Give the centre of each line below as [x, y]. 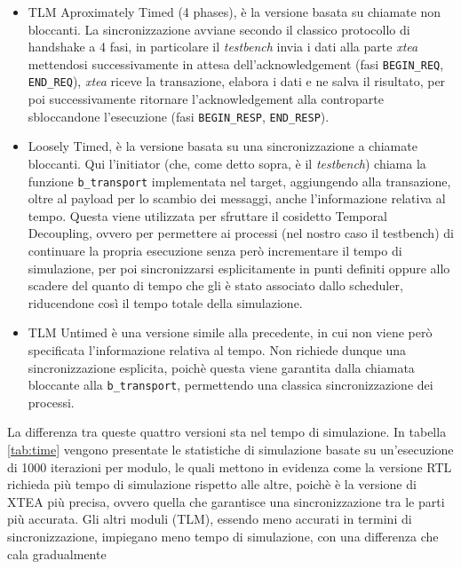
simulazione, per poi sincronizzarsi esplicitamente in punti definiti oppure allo [239, 268]
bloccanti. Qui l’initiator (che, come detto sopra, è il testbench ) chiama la [227, 163]
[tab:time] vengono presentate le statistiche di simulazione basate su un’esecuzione [230, 449]
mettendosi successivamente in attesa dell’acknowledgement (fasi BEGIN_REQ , [236, 63]
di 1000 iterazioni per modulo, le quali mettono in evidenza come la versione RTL [230, 466]
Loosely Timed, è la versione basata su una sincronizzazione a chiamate [223, 146]
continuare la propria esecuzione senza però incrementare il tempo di [215, 250]
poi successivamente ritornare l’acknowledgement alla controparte [206, 99]
